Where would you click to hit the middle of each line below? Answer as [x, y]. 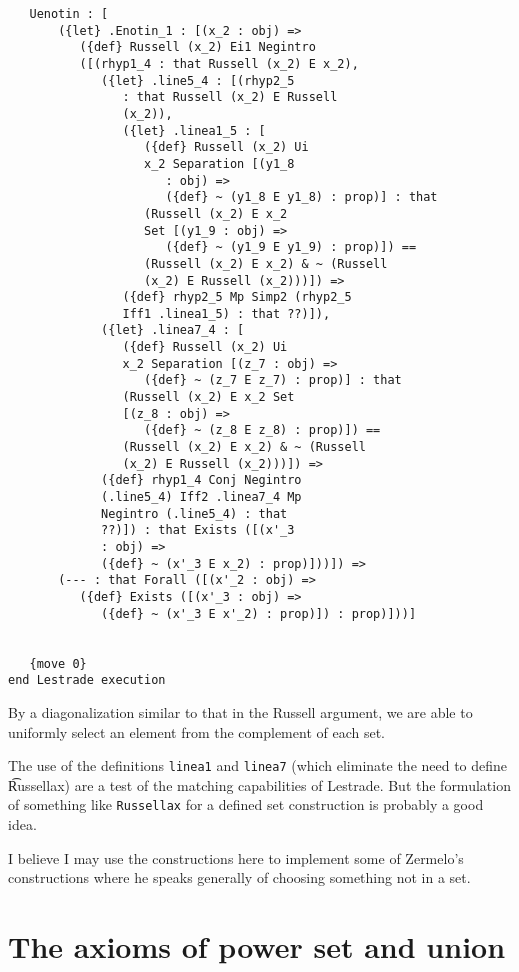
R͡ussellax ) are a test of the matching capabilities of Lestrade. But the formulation [259, 784]
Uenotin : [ [69, 14]
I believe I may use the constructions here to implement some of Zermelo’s [236, 857]
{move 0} [58, 663]
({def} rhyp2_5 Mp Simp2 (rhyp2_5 [237, 297]
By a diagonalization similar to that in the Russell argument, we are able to [240, 711]
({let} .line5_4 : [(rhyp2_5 [198, 80]
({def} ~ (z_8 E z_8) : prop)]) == [262, 430]
